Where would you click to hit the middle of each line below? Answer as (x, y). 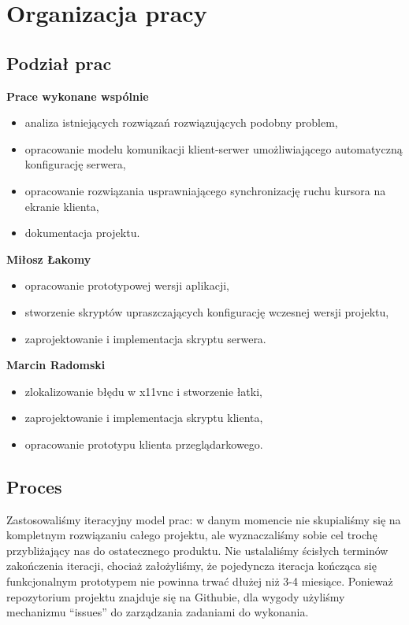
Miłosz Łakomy (49, 259)
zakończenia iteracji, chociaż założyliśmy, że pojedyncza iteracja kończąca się (191, 566)
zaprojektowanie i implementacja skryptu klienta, (144, 418)
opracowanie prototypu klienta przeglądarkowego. (144, 444)
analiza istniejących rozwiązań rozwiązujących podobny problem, (181, 122)
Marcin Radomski (56, 365)
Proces (34, 486)
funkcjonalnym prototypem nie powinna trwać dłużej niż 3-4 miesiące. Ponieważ (200, 581)
